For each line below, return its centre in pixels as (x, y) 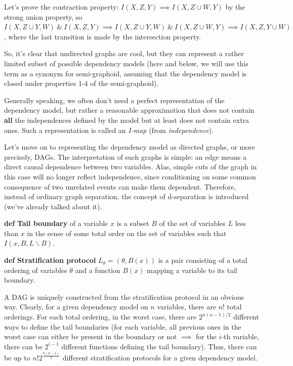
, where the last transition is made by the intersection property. (103, 36)
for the (206, 336)
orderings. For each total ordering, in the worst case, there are (100, 317)
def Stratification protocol (50, 260)
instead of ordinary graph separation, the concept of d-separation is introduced (127, 196)
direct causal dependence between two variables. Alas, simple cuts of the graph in (131, 167)
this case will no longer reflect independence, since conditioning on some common (130, 176)
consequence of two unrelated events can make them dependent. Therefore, (120, 186)
